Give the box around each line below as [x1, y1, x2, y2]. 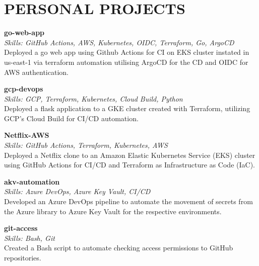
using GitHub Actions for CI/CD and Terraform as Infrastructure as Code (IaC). [4, 159, 255, 170]
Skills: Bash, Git [4, 232, 55, 243]
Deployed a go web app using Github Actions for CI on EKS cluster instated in [4, 47, 249, 57]
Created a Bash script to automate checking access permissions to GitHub [4, 242, 233, 253]
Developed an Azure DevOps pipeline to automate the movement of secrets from [4, 196, 253, 207]
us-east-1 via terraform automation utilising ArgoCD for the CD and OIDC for [4, 56, 248, 67]
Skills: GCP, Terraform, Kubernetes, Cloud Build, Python [4, 93, 183, 104]
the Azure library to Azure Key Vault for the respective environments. [4, 206, 222, 216]
